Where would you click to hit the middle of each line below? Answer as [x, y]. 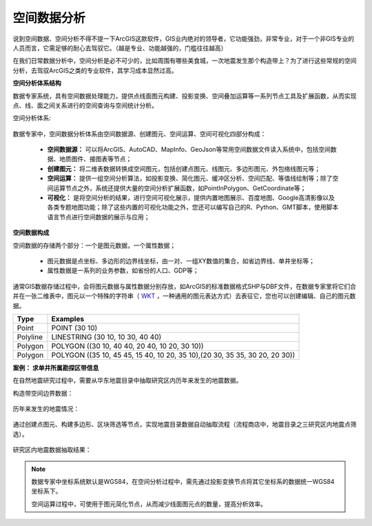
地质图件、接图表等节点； [95, 159]
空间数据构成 [31, 233]
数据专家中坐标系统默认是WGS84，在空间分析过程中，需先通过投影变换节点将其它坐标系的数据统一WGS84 [183, 482]
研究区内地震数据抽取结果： [52, 450]
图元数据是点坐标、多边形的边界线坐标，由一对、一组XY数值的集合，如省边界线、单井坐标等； [181, 261]
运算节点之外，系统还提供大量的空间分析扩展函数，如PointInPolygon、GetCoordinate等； [179, 188]
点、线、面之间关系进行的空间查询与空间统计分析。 [85, 105]
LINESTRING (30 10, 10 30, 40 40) [106, 336]
